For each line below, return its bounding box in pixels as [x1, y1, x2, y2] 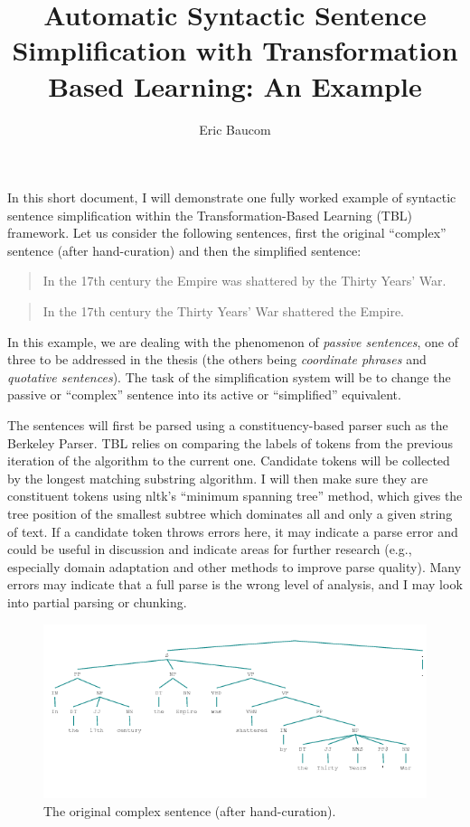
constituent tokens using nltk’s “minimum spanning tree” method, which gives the [7, 486, 463, 505]
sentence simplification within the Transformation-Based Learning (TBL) [7, 205, 413, 224]
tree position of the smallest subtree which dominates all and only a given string [7, 504, 453, 522]
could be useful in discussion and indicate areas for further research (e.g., [7, 540, 412, 559]
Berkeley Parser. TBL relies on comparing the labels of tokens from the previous [7, 433, 453, 452]
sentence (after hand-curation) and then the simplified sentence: [7, 240, 362, 259]
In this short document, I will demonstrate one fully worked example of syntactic [7, 188, 456, 207]
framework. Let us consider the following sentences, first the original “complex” [7, 223, 446, 242]
